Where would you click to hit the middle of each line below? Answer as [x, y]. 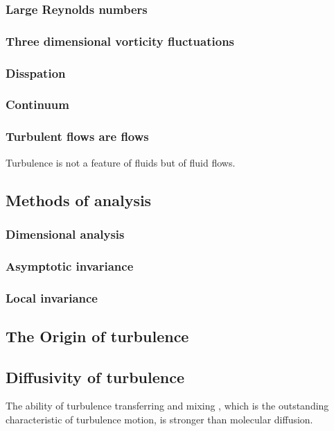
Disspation [36, 73]
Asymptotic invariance [70, 265]
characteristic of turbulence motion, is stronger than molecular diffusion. [159, 420]
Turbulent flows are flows [77, 136]
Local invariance [52, 297]
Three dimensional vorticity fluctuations [120, 41]
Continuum [37, 104]
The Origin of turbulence [97, 336]
